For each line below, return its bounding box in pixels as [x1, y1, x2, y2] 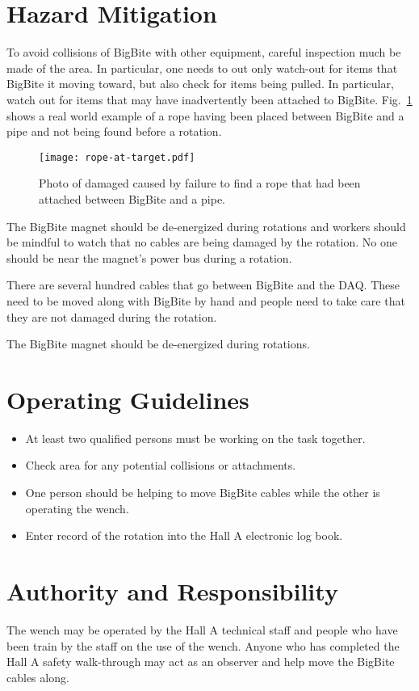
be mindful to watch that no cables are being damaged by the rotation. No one [6, 234, 397, 251]
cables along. [6, 668, 69, 685]
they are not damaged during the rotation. [6, 308, 217, 325]
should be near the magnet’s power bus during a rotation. [6, 249, 292, 266]
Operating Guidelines [6, 382, 249, 415]
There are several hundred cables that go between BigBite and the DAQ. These [6, 276, 400, 293]
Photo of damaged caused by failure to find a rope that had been [39, 175, 361, 192]
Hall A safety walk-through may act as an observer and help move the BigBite [6, 653, 395, 670]
